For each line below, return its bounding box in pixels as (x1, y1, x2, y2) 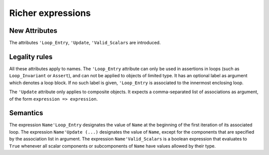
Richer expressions (9, 7, 91, 18)
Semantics (9, 109, 43, 117)
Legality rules (9, 52, 53, 61)
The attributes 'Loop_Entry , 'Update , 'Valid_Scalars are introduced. (9, 40, 161, 46)
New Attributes (9, 26, 57, 35)
